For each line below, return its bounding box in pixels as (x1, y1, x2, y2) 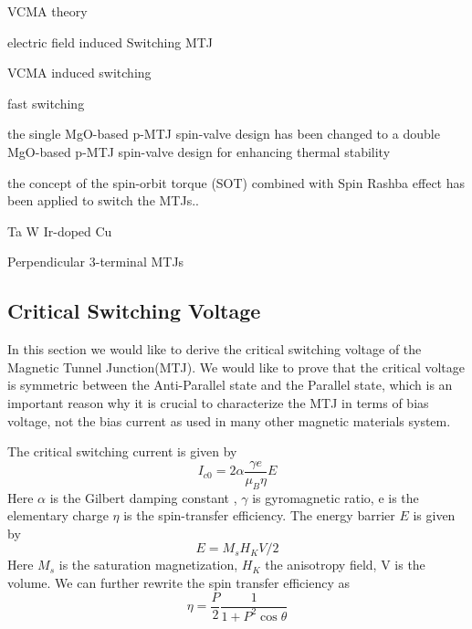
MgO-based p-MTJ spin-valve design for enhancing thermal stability (7, 142, 391, 161)
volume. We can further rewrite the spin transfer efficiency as (7, 572, 350, 592)
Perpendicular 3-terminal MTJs (7, 252, 184, 271)
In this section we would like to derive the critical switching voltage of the (7, 340, 422, 359)
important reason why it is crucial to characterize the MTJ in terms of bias (7, 393, 429, 412)
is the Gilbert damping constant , (49, 487, 237, 507)
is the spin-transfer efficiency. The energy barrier (123, 506, 395, 525)
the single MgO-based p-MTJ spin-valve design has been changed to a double (7, 124, 440, 143)
